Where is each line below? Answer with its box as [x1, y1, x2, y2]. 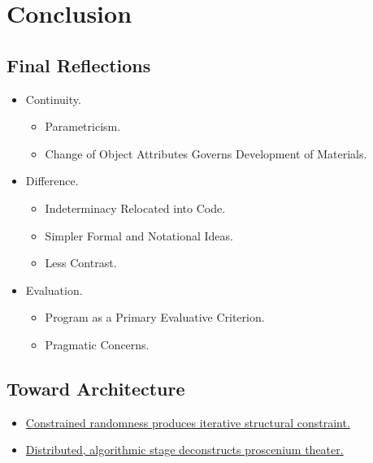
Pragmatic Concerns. [45, 335, 150, 353]
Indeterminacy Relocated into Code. [45, 199, 226, 216]
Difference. [25, 172, 79, 189]
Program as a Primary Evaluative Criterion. [45, 309, 265, 326]
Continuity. [25, 90, 81, 107]
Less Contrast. [45, 254, 117, 271]
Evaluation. [25, 281, 83, 298]
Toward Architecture [7, 375, 185, 400]
